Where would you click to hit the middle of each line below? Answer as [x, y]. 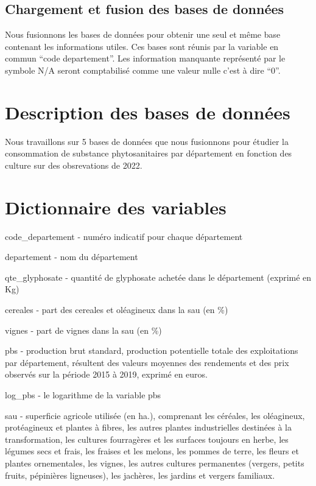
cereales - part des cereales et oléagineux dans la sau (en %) [117, 309]
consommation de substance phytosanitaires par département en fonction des [149, 153]
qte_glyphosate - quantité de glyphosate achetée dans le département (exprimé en [158, 277]
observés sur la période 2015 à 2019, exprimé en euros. [106, 374]
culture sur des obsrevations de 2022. [74, 165]
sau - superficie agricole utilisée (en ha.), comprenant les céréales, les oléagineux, [155, 415]
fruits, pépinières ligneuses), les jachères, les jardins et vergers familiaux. [140, 475]
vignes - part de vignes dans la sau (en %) [83, 330]
